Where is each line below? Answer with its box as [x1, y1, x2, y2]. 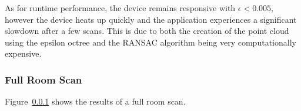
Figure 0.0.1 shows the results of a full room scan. [5, 95, 186, 107]
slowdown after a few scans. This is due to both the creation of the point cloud [5, 25, 289, 37]
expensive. [5, 47, 42, 60]
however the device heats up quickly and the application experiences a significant [5, 13, 297, 25]
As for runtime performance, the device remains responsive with [5, 2, 236, 13]
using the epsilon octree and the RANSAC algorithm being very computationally [5, 36, 296, 48]
